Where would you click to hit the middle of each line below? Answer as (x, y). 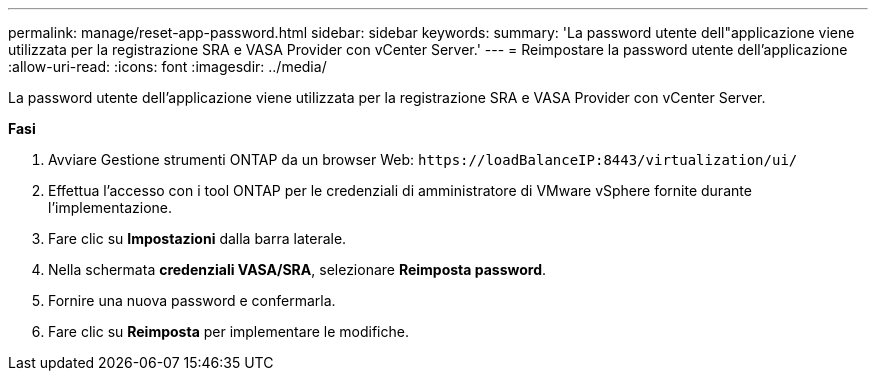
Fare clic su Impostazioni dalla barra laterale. (197, 238)
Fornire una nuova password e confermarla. (192, 300)
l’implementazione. (110, 207)
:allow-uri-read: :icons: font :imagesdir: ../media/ (167, 66)
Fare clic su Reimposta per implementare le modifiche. (228, 331)
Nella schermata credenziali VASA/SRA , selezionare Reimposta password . (297, 269)
